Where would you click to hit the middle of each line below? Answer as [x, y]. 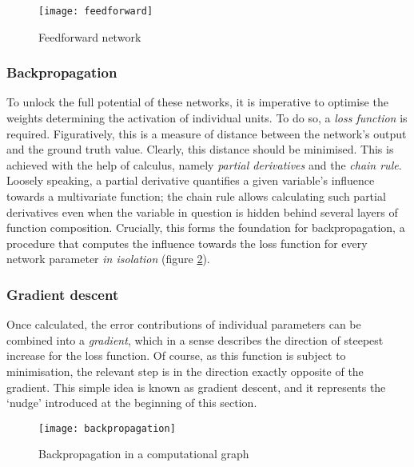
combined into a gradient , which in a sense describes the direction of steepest [195, 339]
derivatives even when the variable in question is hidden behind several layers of [202, 212]
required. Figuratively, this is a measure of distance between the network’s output [207, 133]
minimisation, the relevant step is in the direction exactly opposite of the [185, 371]
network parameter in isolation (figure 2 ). [108, 259]
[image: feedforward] [96, 11]
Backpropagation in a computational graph [144, 454]
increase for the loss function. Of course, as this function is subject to [176, 355]
